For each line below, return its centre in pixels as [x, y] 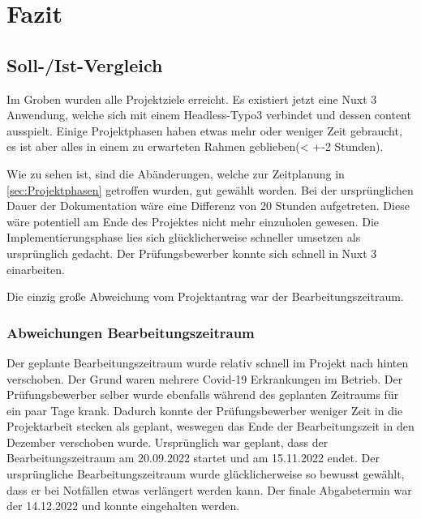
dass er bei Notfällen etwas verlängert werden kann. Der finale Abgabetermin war [209, 489]
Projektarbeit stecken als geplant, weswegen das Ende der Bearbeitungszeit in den [210, 426]
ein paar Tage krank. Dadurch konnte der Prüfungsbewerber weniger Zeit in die [205, 410]
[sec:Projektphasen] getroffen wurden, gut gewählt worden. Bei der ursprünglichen [210, 189]
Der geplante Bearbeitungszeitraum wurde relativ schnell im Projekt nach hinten [208, 362]
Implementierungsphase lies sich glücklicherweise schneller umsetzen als [184, 237]
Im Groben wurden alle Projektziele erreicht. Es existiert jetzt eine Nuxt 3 [192, 99]
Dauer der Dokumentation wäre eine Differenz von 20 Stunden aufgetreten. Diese [208, 206]
